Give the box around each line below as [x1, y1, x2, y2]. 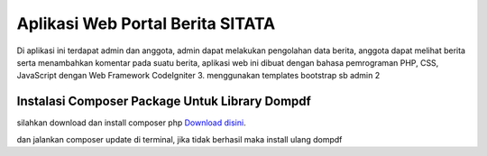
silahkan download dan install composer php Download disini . [16, 117, 247, 128]
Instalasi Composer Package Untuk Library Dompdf [16, 94, 311, 109]
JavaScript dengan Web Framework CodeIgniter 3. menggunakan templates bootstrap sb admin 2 [16, 70, 381, 81]
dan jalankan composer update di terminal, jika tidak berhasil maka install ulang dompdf [16, 133, 343, 144]
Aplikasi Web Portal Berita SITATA [16, 14, 276, 33]
